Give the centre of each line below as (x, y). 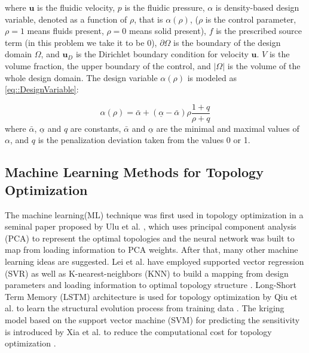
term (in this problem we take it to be (75, 42)
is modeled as (212, 77)
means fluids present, (65, 31)
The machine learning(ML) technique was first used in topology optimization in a (154, 214)
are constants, (96, 128)
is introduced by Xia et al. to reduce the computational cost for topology (138, 331)
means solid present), (168, 31)
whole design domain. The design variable (81, 77)
